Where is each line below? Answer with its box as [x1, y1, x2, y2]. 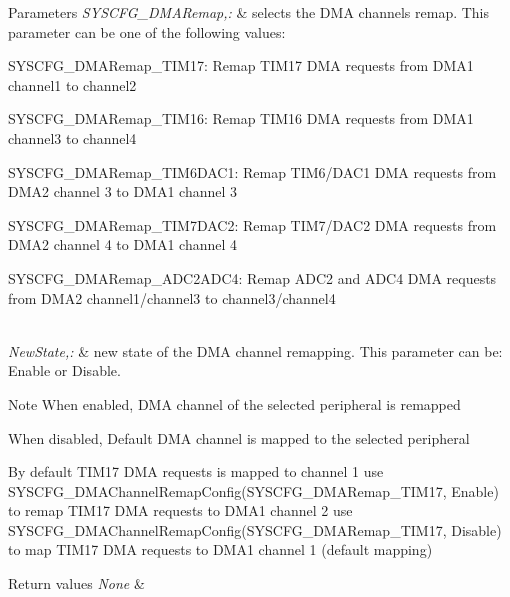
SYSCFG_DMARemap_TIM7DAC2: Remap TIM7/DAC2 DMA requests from [8, 214, 497, 235]
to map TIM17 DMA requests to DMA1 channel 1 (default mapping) [8, 539, 433, 560]
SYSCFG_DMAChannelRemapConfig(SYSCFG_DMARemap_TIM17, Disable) [8, 519, 502, 540]
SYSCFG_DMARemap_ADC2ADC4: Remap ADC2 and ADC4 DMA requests [8, 267, 497, 288]
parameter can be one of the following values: [8, 21, 286, 42]
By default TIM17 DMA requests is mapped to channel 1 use [8, 461, 384, 482]
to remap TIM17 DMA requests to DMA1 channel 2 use [8, 500, 353, 521]
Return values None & [8, 573, 145, 594]
